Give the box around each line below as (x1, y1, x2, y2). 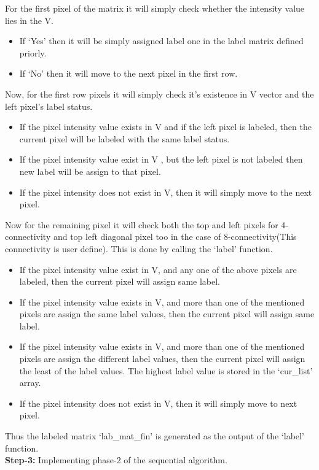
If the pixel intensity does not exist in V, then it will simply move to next (19, 396, 297, 409)
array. (19, 376, 41, 389)
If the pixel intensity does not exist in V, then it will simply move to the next (19, 185, 312, 198)
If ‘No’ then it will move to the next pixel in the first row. (19, 67, 238, 80)
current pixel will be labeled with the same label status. (19, 132, 230, 145)
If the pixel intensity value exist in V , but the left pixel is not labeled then (19, 153, 303, 166)
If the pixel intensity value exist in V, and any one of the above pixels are (19, 263, 297, 275)
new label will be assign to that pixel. (19, 164, 161, 177)
